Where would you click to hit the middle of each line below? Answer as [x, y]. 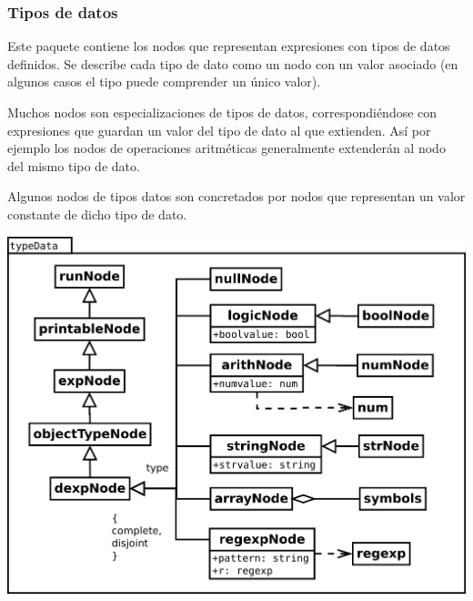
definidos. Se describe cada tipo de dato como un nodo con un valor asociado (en [233, 63]
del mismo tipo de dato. [74, 165]
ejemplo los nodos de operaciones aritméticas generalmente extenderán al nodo [226, 148]
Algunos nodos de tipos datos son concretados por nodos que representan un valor [236, 196]
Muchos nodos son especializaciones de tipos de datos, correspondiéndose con [222, 112]
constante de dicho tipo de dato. [97, 214]
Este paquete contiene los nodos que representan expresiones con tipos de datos [229, 46]
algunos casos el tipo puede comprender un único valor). [164, 81]
